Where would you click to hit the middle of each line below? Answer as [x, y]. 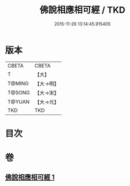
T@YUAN [19, 102]
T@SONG [19, 93]
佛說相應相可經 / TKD [82, 10]
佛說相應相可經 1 [30, 177]
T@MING [18, 83]
